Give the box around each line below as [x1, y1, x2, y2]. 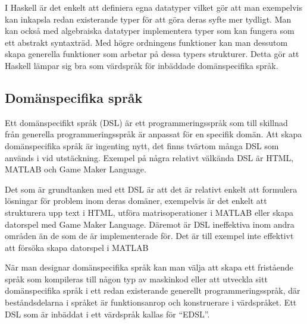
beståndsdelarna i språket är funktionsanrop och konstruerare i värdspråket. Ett [5, 296, 297, 309]
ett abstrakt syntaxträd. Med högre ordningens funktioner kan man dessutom [5, 36, 288, 48]
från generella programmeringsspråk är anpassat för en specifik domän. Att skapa [5, 128, 302, 140]
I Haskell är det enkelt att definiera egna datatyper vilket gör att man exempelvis [5, 1, 303, 13]
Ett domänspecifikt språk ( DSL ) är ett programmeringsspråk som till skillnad [5, 116, 288, 128]
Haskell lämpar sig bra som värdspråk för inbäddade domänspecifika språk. [5, 59, 278, 71]
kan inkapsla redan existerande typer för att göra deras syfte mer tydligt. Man [5, 12, 292, 25]
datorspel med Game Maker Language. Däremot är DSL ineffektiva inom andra [5, 218, 295, 230]
